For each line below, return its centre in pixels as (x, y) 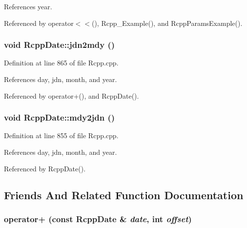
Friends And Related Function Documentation (124, 195)
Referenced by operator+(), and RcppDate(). (72, 95)
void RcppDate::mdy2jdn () (60, 117)
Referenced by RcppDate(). (45, 168)
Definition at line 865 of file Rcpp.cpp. (61, 63)
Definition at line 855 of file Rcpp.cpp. (61, 135)
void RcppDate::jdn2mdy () (60, 45)
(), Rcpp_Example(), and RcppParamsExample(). (167, 23)
